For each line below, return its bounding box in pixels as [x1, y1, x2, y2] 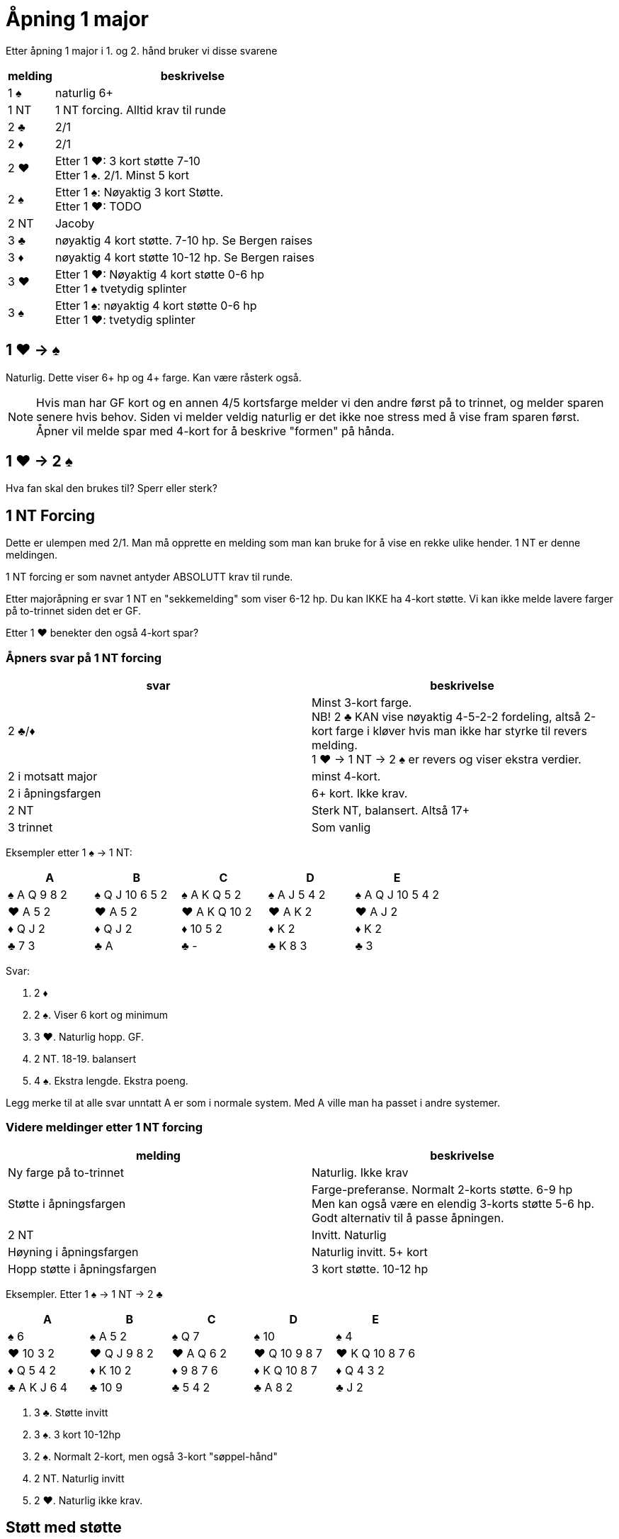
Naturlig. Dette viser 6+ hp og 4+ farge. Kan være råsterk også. [6, 371, 302, 384]
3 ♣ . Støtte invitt [34, 1406, 108, 1418]
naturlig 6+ [55, 85, 113, 100]
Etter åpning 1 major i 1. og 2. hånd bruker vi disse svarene [6, 44, 278, 57]
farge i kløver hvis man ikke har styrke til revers [336, 724, 588, 739]
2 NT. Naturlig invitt [34, 1472, 125, 1484]
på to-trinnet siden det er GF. [6, 605, 142, 617]
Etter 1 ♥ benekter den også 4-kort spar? [6, 627, 199, 639]
